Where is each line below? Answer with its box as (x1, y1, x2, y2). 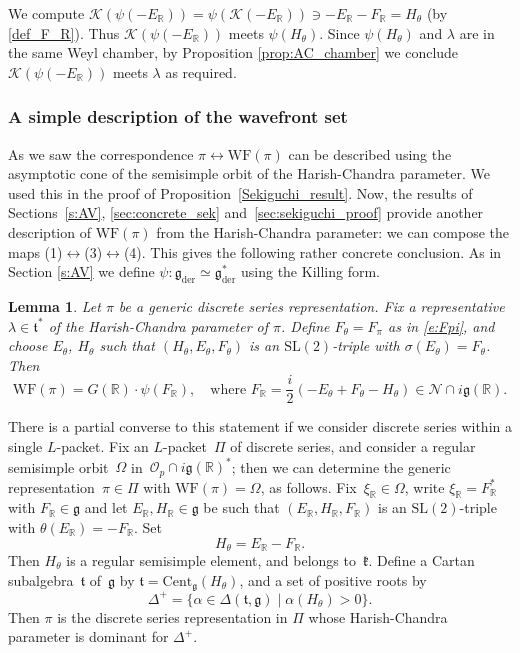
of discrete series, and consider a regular (230, 435, 476, 456)
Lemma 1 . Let (8, 295, 101, 316)
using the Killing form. (240, 261, 380, 282)
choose (8, 335, 48, 356)
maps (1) (8, 241, 63, 262)
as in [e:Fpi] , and (387, 315, 495, 336)
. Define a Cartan (368, 549, 475, 570)
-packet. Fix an (56, 435, 149, 456)
